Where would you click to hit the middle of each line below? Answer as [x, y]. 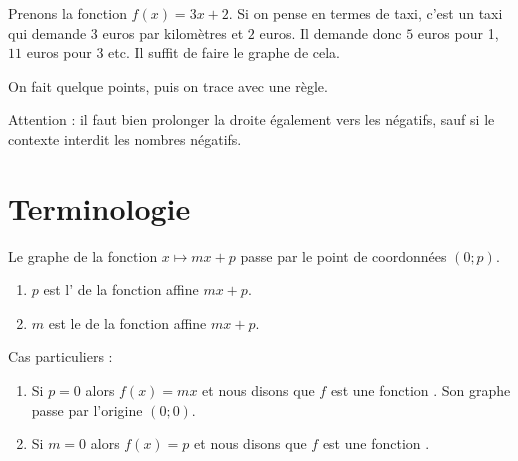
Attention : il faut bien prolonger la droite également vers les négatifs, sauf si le [251, 119]
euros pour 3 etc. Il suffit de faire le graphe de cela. [183, 52]
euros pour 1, [458, 32]
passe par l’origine [87, 409]
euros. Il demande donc [330, 32]
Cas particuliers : [60, 356]
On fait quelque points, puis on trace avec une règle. [168, 85]
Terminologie [99, 207]
